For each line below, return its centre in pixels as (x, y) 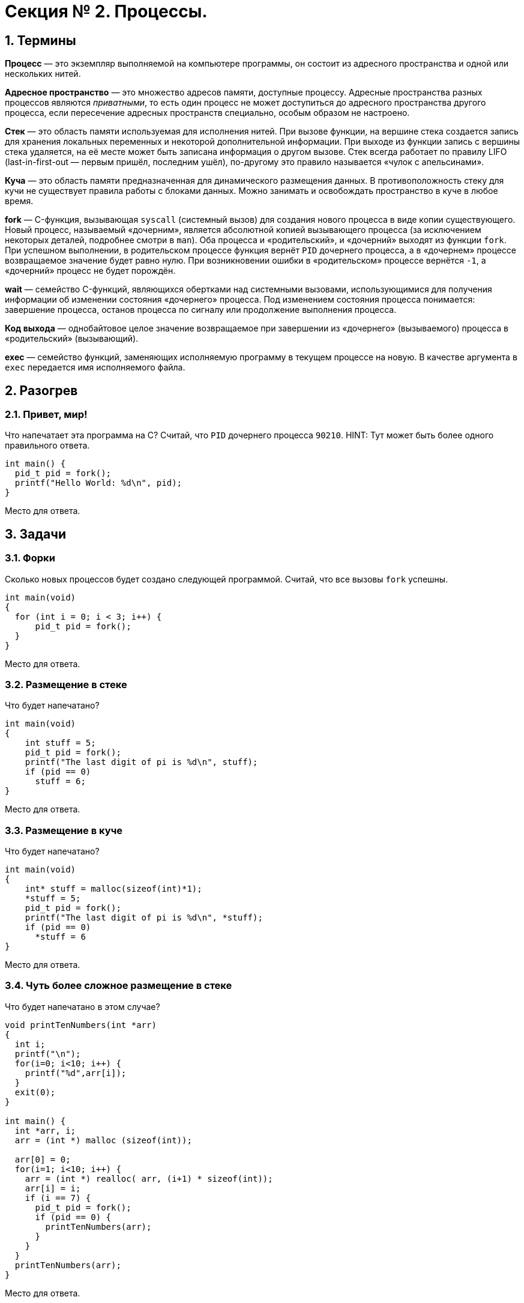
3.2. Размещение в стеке (66, 684)
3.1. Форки (30, 558)
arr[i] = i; (53, 1188)
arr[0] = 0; (43, 1159)
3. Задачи (35, 534)
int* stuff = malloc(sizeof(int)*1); (113, 889)
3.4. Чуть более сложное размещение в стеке (119, 986)
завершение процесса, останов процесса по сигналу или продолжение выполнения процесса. (201, 310)
